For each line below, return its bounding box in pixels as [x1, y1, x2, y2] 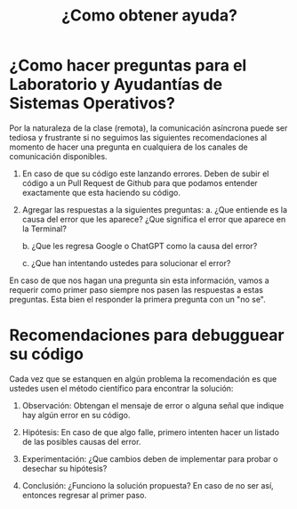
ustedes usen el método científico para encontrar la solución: [9, 383, 234, 393]
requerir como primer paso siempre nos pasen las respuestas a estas [9, 284, 264, 295]
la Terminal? [21, 223, 67, 234]
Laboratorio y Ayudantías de [9, 75, 223, 94]
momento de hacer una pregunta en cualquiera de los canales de [9, 141, 248, 152]
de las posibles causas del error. [21, 436, 141, 447]
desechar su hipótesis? [21, 463, 108, 473]
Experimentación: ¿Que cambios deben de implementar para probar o [21, 453, 278, 464]
